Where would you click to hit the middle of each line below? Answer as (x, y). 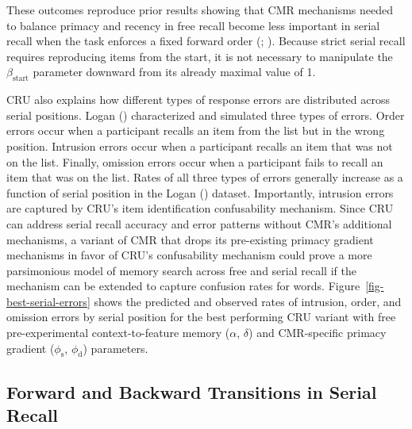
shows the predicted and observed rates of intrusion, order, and (248, 301)
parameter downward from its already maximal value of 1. (174, 72)
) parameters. (116, 348)
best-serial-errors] (48, 301)
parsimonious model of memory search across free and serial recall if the (181, 270)
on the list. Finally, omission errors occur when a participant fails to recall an (195, 161)
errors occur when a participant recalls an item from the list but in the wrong (196, 130)
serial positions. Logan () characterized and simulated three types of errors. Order (206, 115)
